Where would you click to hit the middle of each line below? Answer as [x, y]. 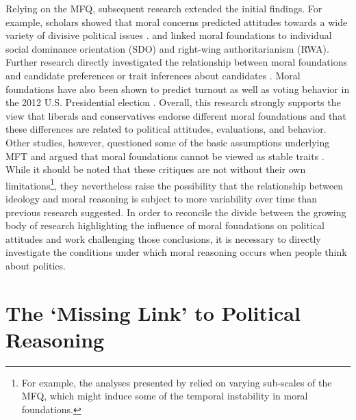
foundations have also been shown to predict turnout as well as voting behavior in [178, 89]
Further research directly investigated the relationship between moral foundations [176, 62]
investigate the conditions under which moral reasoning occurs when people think [176, 252]
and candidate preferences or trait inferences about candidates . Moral [153, 75]
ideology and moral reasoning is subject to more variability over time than [162, 198]
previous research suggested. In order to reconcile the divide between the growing [176, 212]
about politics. [36, 265]
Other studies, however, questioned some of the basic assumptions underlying [168, 142]
